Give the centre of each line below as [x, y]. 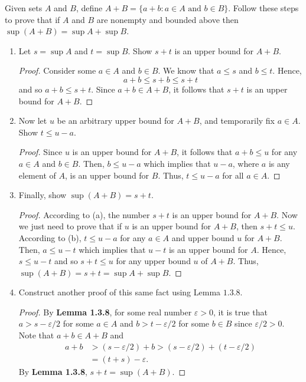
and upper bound [203, 237]
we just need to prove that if [70, 226]
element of [37, 175]
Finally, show [43, 195]
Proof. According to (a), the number [84, 214]
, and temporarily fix [237, 121]
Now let [33, 121]
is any [279, 163]
